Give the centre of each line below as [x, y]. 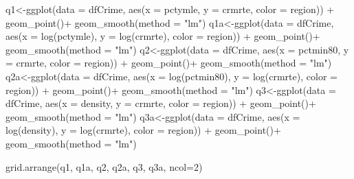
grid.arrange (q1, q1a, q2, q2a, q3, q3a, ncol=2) [104, 166]
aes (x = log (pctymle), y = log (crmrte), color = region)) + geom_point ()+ [163, 36]
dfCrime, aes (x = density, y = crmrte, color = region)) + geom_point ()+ [161, 103]
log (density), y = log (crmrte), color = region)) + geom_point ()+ [143, 130]
